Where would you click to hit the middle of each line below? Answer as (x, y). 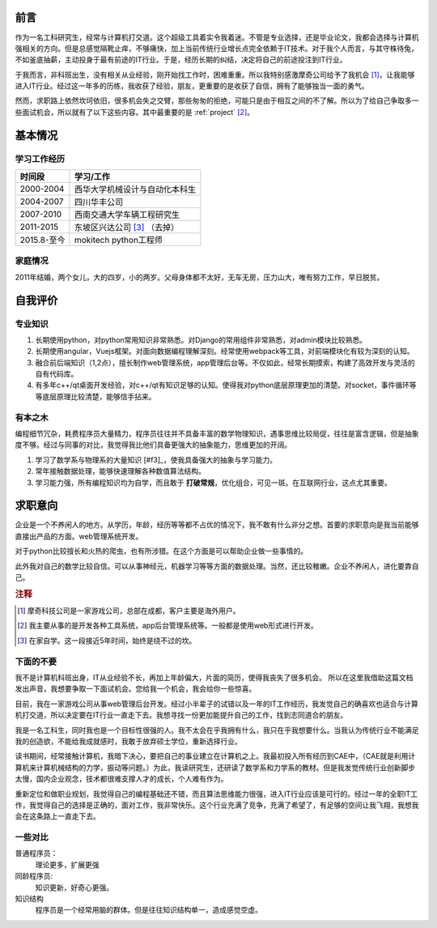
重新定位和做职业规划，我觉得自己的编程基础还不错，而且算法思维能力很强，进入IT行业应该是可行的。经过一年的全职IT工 (216, 794)
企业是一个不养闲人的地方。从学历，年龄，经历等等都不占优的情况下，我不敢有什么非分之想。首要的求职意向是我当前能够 (217, 525)
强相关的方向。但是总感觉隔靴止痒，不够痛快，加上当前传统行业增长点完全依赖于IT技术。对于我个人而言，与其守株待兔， (216, 48)
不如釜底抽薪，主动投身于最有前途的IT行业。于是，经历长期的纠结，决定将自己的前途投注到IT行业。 (181, 60)
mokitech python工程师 (119, 241)
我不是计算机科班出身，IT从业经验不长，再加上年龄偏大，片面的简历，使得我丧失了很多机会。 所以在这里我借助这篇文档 (214, 678)
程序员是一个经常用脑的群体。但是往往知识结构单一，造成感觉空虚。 (148, 910)
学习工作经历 (40, 159)
